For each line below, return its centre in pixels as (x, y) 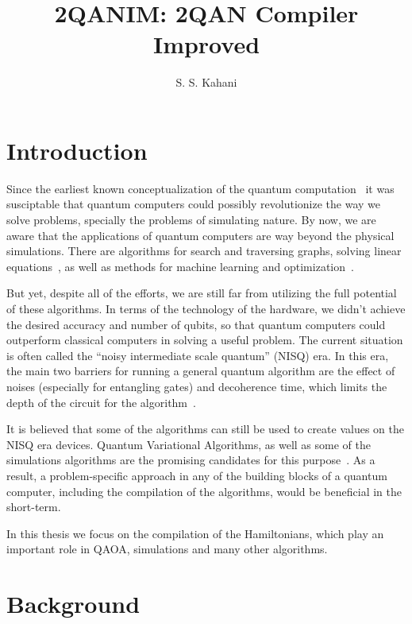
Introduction (77, 150)
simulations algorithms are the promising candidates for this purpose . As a (191, 460)
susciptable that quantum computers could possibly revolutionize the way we (194, 204)
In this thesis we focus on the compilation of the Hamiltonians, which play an (195, 533)
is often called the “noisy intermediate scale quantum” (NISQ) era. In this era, (198, 355)
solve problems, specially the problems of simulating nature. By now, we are (191, 220)
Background (73, 604)
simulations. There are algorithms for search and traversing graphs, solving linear (204, 251)
